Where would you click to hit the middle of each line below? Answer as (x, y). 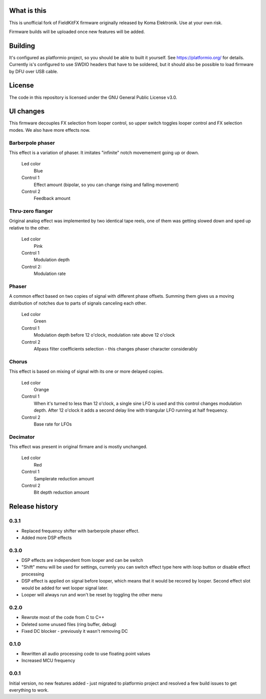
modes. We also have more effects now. (50, 130)
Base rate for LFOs (53, 424)
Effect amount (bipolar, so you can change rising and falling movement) (106, 185)
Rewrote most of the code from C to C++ (63, 618)
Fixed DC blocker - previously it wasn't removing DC (75, 631)
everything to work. (29, 690)
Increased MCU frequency (48, 660)
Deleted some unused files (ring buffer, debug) (69, 624)
